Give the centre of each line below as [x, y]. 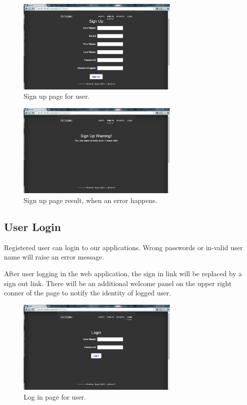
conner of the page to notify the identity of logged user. [88, 293]
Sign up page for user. [57, 96]
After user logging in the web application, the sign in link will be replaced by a [123, 273]
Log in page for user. [55, 396]
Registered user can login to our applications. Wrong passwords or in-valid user [123, 247]
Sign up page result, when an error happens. [91, 200]
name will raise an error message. [54, 257]
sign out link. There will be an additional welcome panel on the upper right [118, 283]
